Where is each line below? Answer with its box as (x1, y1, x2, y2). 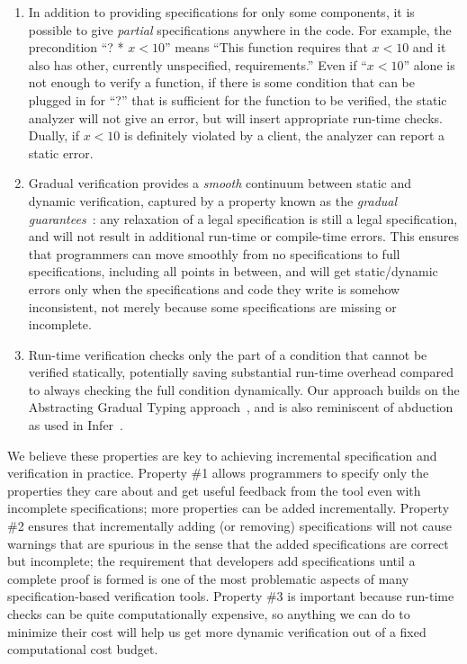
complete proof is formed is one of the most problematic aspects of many (7, 569, 409, 588)
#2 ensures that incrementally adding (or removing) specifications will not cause (7, 516, 453, 535)
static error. (28, 143, 94, 162)
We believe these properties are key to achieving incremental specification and (7, 445, 437, 464)
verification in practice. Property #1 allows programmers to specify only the (7, 463, 429, 482)
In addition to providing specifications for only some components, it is (28, 3, 415, 21)
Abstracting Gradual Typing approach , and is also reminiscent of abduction (28, 398, 454, 417)
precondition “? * (28, 38, 124, 57)
